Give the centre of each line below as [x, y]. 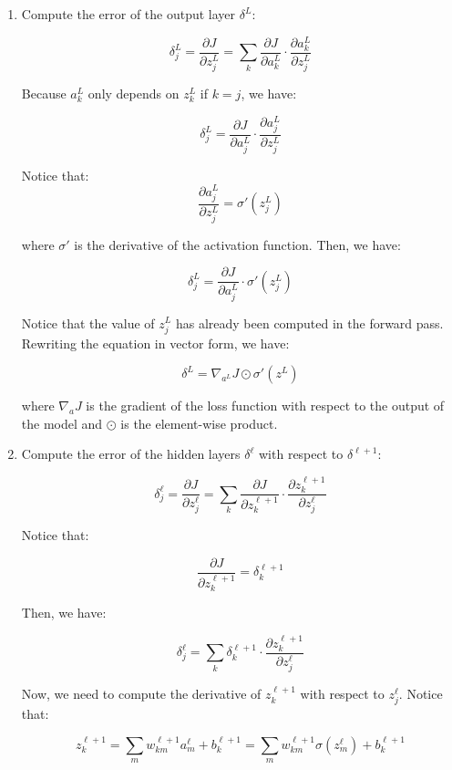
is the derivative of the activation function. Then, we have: [237, 244]
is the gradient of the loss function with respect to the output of [265, 406]
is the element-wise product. [199, 423]
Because [44, 93]
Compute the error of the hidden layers [131, 454]
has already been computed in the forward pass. [309, 323]
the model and [62, 423]
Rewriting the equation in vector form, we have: [155, 343]
